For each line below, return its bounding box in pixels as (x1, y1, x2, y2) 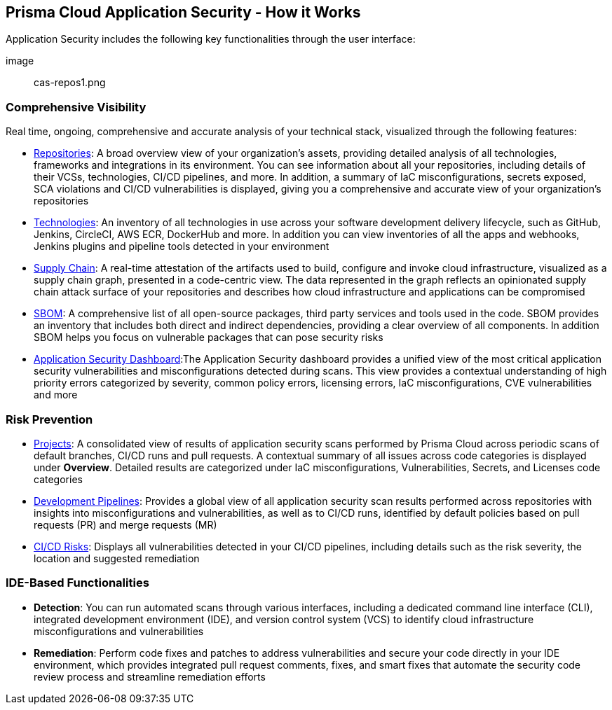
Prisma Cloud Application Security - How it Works (6, 4, 361, 21)
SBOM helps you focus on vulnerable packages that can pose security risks (34, 331, 383, 344)
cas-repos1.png (34, 76, 106, 89)
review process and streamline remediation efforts (34, 670, 266, 683)
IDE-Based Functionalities (6, 576, 149, 590)
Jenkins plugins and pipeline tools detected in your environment (34, 240, 329, 253)
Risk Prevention (6, 412, 93, 426)
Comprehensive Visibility (6, 99, 147, 114)
